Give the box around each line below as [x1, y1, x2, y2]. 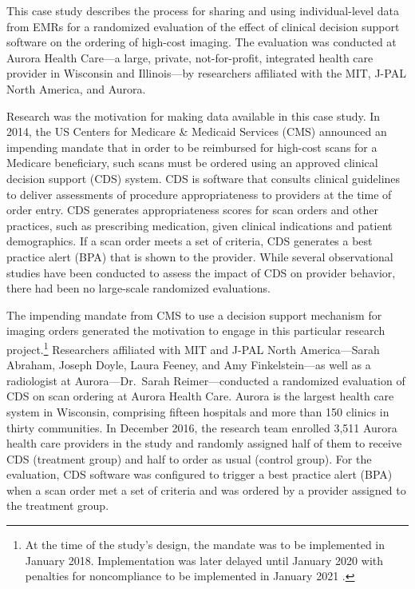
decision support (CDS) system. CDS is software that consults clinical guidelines [6, 169, 401, 186]
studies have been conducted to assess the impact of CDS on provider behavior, [6, 264, 396, 281]
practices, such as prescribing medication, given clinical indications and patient [6, 217, 393, 233]
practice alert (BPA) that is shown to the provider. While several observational [6, 248, 393, 265]
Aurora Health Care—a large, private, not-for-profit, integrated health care [6, 49, 373, 66]
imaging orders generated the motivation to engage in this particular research [6, 322, 385, 339]
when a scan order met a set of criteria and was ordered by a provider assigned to [6, 481, 406, 498]
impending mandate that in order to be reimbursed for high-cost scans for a [6, 138, 377, 155]
